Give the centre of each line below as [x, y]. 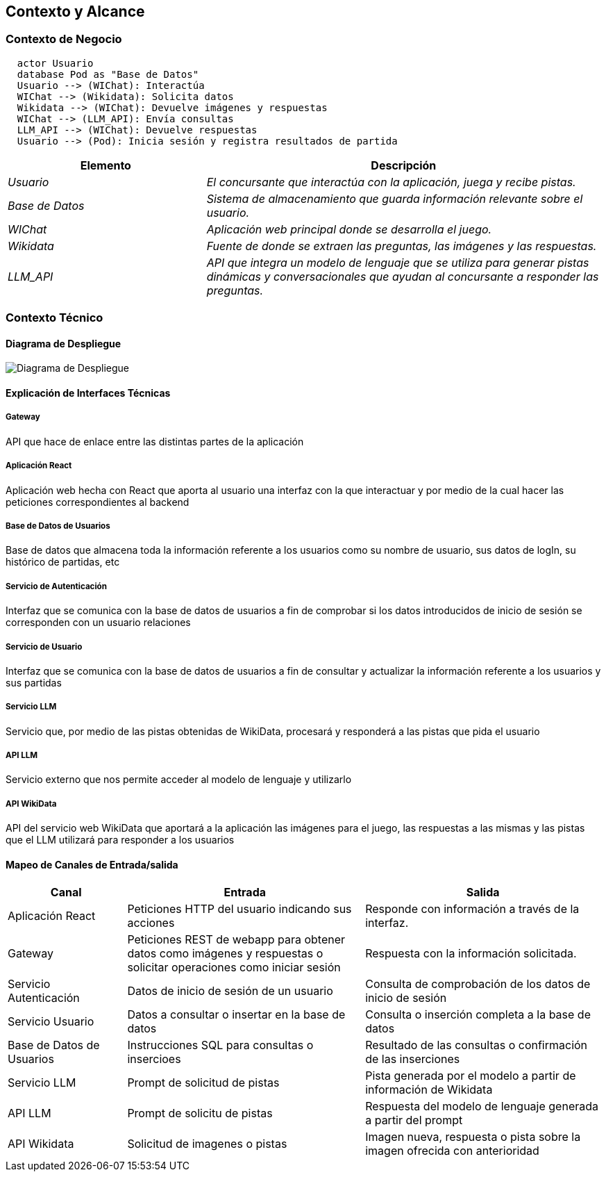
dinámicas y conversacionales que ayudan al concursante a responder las [403, 276]
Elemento [106, 165]
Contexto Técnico [54, 318]
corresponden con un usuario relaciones [98, 623]
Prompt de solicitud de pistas [203, 1083]
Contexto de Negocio [64, 39]
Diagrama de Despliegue [64, 343]
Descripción [404, 165]
